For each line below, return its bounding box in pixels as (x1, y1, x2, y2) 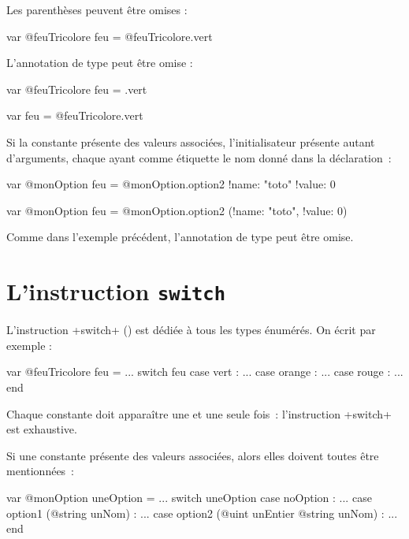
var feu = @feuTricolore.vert (6, 107, 143, 124)
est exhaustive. (6, 421, 77, 437)
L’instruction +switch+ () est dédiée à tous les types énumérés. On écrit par (6, 322, 376, 338)
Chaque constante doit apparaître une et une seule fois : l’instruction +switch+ (6, 405, 392, 422)
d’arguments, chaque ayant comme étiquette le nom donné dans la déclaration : (6, 149, 392, 165)
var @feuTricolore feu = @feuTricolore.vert (6, 28, 213, 44)
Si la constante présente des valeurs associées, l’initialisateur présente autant (6, 133, 375, 150)
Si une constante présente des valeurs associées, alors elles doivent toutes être (6, 447, 379, 463)
